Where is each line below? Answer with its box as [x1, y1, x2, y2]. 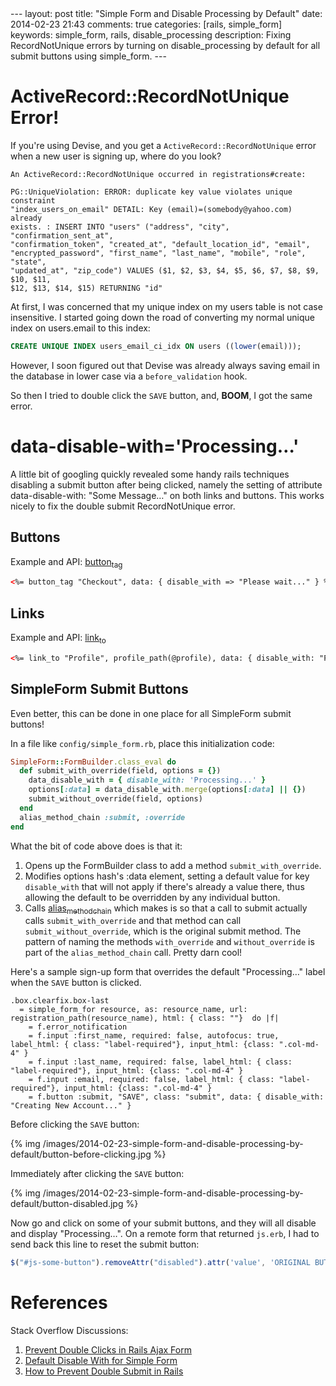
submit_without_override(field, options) [28, 794, 203, 804]
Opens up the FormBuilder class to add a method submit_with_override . [24, 859, 322, 871]
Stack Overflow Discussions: [10, 1325, 129, 1337]
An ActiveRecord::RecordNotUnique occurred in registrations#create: [10, 169, 307, 179]
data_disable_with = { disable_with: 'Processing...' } [28, 775, 267, 786]
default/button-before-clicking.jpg [10, 1148, 152, 1161]
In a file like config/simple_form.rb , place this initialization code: [10, 737, 275, 749]
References [10, 1292, 108, 1314]
